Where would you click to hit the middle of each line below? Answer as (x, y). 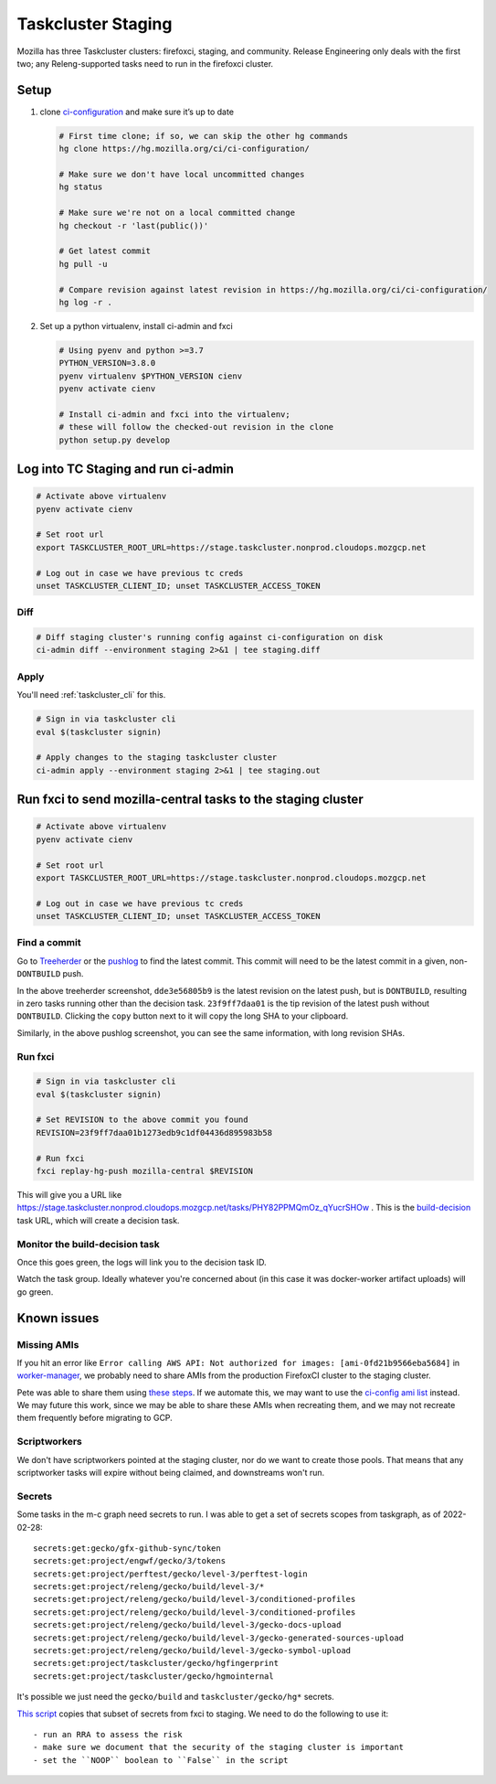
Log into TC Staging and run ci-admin (126, 470)
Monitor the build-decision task (88, 1244)
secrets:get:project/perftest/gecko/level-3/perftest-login (170, 1574)
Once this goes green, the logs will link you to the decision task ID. (142, 1262)
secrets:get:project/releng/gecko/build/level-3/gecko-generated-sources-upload (219, 1638)
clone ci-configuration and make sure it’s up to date (137, 112)
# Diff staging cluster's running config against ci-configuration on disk (210, 637)
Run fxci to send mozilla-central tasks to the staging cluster (190, 800)
